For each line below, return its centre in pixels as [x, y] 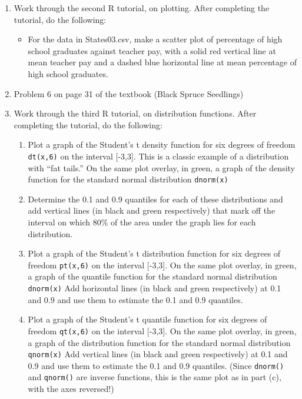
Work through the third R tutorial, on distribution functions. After [135, 113]
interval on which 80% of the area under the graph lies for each [142, 222]
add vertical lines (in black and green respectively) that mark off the [152, 210]
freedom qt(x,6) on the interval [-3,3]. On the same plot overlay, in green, [162, 330]
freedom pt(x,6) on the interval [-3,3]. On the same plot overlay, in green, [162, 265]
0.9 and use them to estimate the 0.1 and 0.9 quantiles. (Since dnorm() [156, 365]
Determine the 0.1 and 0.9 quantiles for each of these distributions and [155, 199]
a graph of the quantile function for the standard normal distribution [152, 276]
